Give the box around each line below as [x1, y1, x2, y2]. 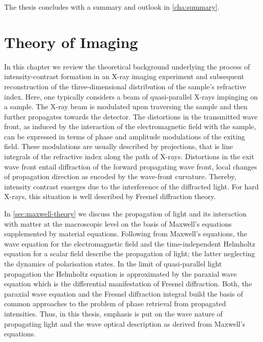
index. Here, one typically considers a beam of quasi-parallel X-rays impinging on [4, 91, 258, 102]
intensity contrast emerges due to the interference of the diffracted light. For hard [4, 181, 259, 191]
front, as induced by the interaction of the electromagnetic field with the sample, [4, 121, 256, 132]
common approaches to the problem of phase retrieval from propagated [4, 298, 226, 309]
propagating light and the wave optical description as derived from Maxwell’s [4, 318, 245, 329]
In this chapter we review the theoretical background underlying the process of [4, 61, 250, 71]
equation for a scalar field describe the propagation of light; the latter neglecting [4, 248, 255, 259]
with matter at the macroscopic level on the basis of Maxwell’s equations [4, 218, 232, 229]
